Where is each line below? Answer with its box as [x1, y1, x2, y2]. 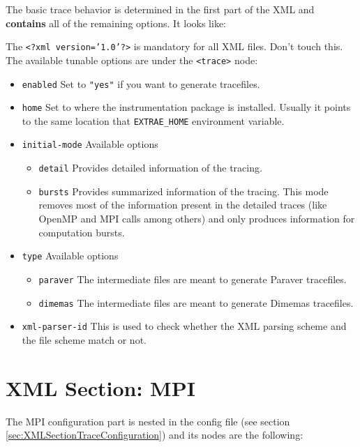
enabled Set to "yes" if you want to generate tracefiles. [22, 76, 260, 91]
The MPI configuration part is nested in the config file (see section [6, 414, 290, 428]
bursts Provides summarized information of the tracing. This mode [38, 183, 329, 198]
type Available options [22, 248, 119, 263]
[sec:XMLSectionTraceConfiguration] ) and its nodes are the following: [6, 427, 303, 442]
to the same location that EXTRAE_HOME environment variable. [22, 113, 285, 128]
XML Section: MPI [6, 373, 195, 402]
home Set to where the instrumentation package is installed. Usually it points [22, 100, 351, 114]
